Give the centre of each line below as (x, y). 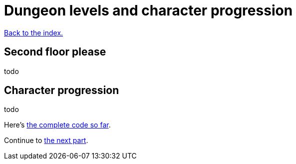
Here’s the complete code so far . (57, 125)
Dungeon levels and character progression (148, 10)
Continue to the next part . (46, 140)
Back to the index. (34, 32)
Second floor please (55, 52)
